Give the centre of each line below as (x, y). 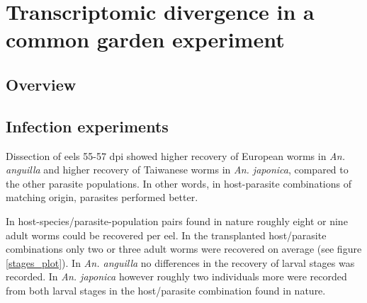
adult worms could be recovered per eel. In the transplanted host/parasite (166, 235)
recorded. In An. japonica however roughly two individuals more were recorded (176, 276)
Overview (41, 84)
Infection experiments (87, 126)
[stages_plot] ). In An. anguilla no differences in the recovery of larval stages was (180, 262)
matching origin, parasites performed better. (102, 197)
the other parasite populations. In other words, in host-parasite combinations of (179, 183)
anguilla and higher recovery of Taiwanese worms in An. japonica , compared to (177, 170)
